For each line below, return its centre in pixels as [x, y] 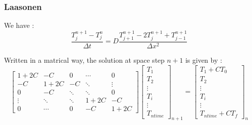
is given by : [204, 60]
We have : [19, 25]
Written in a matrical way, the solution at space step [84, 60]
